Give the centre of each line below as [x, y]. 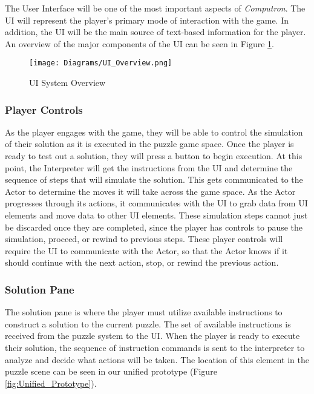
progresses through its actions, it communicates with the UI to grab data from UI [156, 203]
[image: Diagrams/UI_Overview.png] [101, 63]
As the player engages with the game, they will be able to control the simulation [154, 132]
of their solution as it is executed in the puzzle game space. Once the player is [149, 144]
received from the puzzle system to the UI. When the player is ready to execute [152, 336]
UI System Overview [67, 83]
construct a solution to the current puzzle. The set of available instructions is [148, 323]
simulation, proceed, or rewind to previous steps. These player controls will [144, 239]
